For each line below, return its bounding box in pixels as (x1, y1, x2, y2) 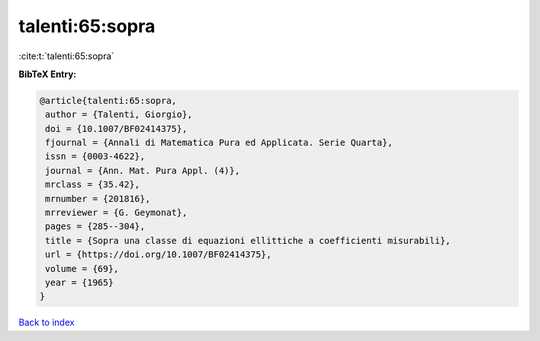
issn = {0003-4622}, (45, 151, 146, 162)
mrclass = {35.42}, (45, 179, 140, 190)
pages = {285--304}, (45, 221, 146, 232)
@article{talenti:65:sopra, (39, 95, 177, 106)
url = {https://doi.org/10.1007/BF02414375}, (45, 249, 272, 260)
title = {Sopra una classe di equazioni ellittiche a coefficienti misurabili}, (45, 235, 452, 246)
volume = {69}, (45, 263, 120, 274)
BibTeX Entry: (18, 68, 77, 80)
